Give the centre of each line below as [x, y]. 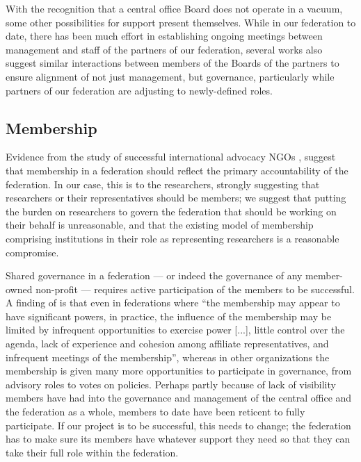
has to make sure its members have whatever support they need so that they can [178, 439]
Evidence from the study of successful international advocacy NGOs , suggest [171, 157]
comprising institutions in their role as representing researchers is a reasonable [173, 238]
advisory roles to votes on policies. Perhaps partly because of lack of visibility [171, 384]
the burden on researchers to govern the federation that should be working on [171, 211]
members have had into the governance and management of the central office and [179, 398]
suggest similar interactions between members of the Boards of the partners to [173, 63]
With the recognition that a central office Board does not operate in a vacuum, [174, 8]
